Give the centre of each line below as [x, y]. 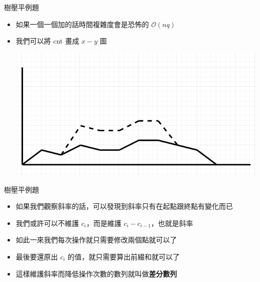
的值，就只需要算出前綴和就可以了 [124, 256]
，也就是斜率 [172, 223]
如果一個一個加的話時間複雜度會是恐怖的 [82, 24]
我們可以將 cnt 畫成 [47, 41]
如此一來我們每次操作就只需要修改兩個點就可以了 [96, 240]
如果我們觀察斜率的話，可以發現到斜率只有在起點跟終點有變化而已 [124, 206]
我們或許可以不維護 [47, 223]
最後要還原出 [37, 256]
